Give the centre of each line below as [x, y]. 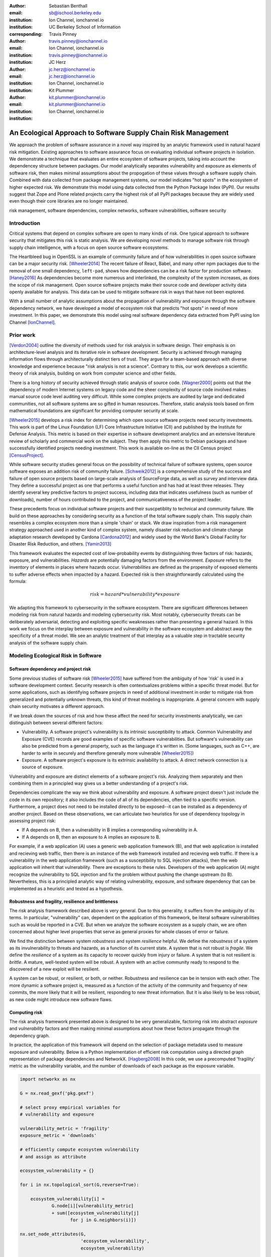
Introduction [25, 223]
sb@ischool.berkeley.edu [75, 13]
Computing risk [26, 1012]
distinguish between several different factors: [56, 723]
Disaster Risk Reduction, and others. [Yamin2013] [60, 544]
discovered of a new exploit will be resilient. [54, 969]
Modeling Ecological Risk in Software [55, 656]
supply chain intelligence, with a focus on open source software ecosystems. [89, 247]
